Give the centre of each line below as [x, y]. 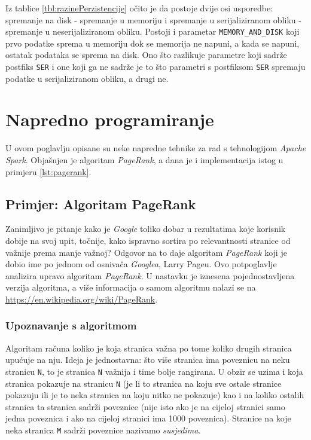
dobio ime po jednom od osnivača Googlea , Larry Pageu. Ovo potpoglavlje [141, 264]
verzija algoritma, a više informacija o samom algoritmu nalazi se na [131, 287]
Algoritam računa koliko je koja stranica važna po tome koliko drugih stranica [149, 348]
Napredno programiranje [110, 119]
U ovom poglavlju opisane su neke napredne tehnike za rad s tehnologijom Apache [156, 148]
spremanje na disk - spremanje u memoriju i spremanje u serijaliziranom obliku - [153, 19]
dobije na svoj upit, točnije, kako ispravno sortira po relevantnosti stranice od [148, 240]
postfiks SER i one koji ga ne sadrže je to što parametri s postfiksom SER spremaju [155, 67]
